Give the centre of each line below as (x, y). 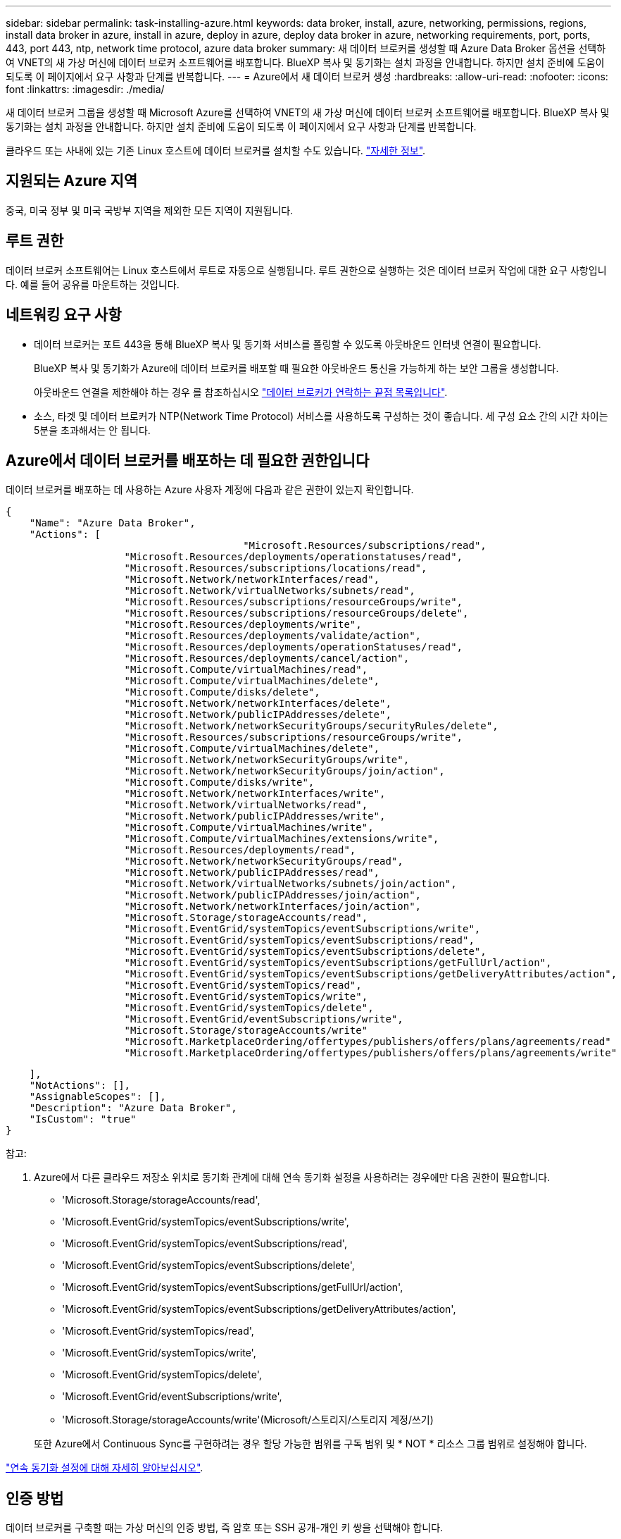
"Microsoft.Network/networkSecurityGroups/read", (264, 861)
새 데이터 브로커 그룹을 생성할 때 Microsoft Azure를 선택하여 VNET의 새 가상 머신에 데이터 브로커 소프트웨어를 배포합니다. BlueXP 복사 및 (308, 112)
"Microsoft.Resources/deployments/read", (240, 850)
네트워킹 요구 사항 (64, 315)
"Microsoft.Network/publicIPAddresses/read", (252, 873)
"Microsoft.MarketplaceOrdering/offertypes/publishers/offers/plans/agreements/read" (368, 1042)
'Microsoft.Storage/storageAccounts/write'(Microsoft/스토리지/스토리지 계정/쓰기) (248, 1420)
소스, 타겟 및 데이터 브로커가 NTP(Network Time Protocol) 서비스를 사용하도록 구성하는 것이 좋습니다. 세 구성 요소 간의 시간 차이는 (321, 416)
